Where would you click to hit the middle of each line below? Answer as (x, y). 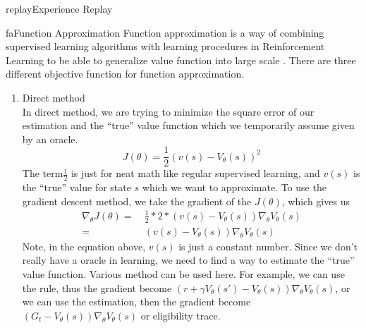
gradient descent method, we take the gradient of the (137, 201)
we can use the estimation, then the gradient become (136, 302)
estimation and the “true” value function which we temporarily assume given (188, 125)
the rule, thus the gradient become (97, 287)
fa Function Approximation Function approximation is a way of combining (165, 32)
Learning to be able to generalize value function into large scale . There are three (181, 60)
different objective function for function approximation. (125, 74)
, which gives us (316, 201)
